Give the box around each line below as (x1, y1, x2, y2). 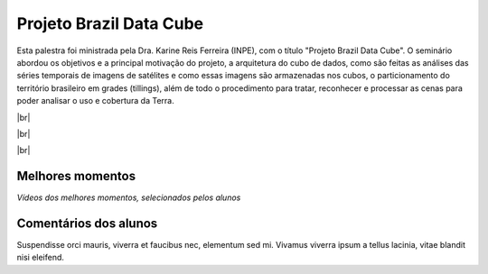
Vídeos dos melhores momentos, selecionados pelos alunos (16, 192, 241, 203)
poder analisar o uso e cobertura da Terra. (16, 96, 175, 106)
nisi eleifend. (16, 252, 65, 263)
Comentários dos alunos (16, 216, 158, 231)
